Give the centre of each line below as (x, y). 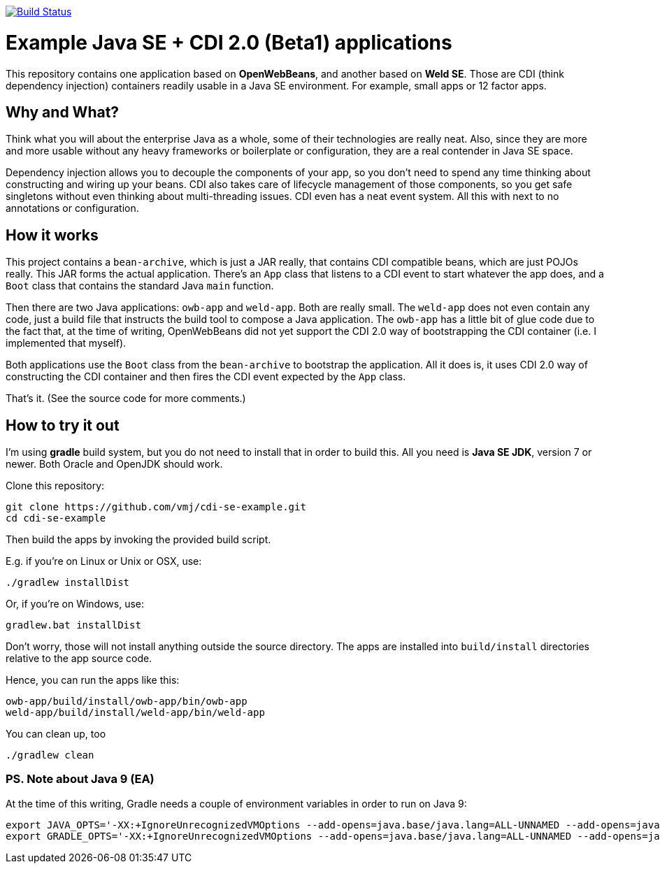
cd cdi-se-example (56, 518)
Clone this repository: (55, 486)
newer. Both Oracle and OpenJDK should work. (114, 464)
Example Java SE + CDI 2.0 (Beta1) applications (229, 42)
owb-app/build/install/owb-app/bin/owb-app (127, 702)
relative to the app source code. (79, 659)
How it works (52, 235)
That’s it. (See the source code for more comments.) (126, 398)
